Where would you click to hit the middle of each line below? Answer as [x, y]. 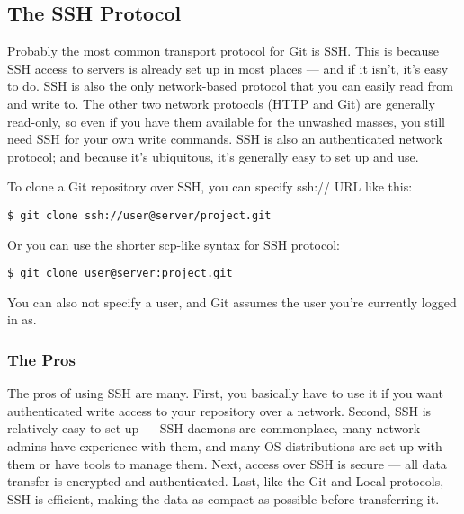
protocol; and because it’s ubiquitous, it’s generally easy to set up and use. [213, 156]
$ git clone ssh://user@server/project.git [139, 215]
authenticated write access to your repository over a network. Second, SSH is [219, 410]
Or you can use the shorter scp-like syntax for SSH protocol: [174, 244]
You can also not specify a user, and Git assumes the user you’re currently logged [232, 301]
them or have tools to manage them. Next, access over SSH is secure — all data [227, 463]
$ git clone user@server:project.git [120, 274]
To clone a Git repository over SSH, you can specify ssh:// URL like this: [210, 186]
